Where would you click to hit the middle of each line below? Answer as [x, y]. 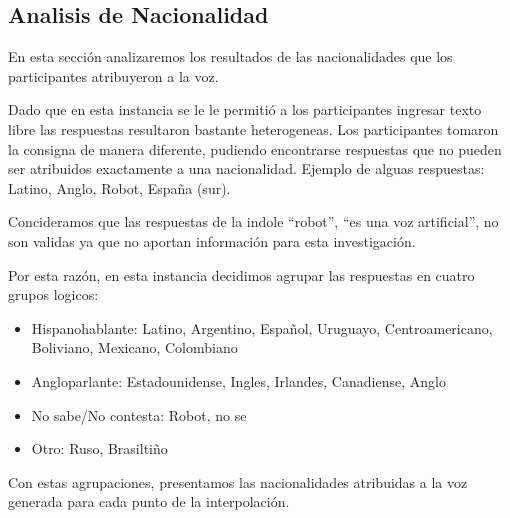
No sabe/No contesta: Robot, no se [139, 414]
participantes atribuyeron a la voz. [113, 75]
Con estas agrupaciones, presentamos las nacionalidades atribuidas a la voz [238, 481]
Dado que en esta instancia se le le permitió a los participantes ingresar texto [245, 109]
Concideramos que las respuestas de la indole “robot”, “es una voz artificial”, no [253, 221]
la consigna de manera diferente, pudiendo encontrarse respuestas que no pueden [255, 148]
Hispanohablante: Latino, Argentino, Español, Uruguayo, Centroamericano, [262, 327]
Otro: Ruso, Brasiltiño [99, 448]
